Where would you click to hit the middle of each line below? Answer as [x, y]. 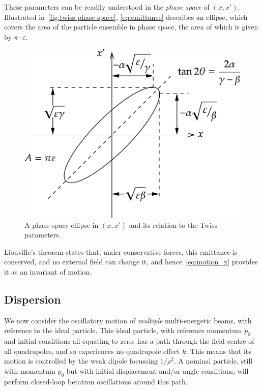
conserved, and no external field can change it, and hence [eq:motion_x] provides [131, 262]
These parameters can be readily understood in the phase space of [107, 7]
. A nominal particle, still [213, 361]
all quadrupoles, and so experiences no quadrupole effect [92, 351]
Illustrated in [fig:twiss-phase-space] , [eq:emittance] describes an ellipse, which [126, 17]
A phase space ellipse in [62, 224]
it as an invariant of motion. [48, 272]
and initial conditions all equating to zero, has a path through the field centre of [129, 341]
